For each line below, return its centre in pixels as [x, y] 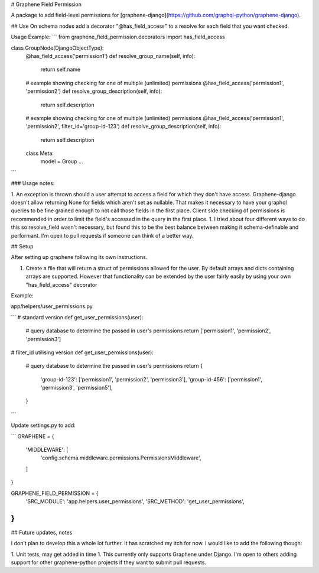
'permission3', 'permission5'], [77, 388]
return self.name [61, 69]
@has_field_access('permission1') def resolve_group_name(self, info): [110, 56]
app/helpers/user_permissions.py [52, 306]
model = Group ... [62, 161]
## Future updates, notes [42, 532]
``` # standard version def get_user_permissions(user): [77, 317]
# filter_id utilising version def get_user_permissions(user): [82, 352]
